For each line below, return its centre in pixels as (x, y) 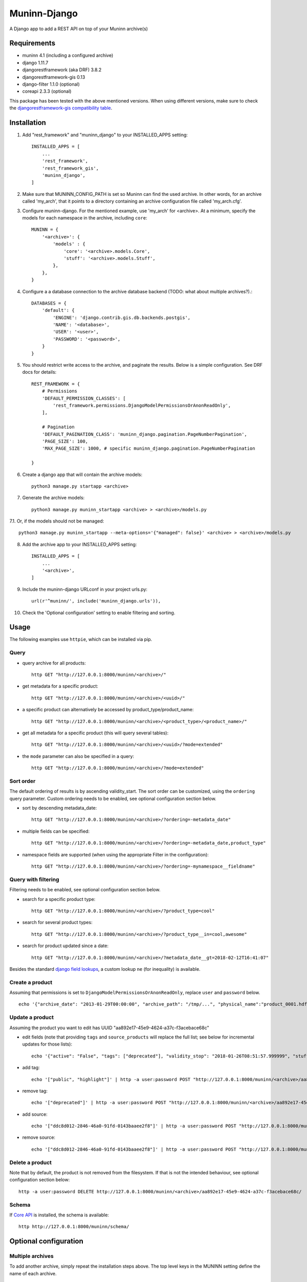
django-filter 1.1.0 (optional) (51, 84)
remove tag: (35, 1091)
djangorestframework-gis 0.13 (54, 77)
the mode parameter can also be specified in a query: (78, 756)
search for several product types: (57, 923)
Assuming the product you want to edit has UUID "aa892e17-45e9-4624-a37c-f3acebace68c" (109, 1028)
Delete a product (31, 1163)
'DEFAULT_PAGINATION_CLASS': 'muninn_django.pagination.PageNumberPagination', (145, 434)
